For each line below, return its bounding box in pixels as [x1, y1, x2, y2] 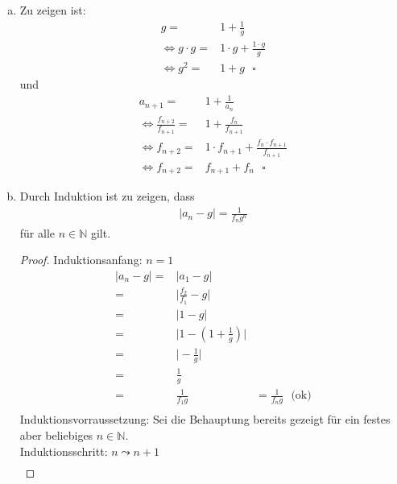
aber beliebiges [19, 426, 93, 443]
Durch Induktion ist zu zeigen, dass [19, 188, 195, 205]
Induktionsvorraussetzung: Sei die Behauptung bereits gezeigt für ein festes [19, 411, 391, 428]
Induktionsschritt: [19, 442, 108, 459]
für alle [19, 224, 56, 241]
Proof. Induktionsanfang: [19, 251, 143, 268]
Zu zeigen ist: [19, 2, 86, 18]
